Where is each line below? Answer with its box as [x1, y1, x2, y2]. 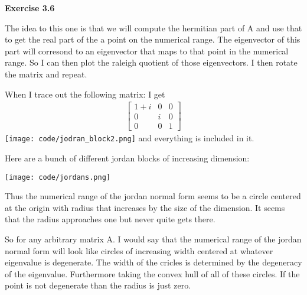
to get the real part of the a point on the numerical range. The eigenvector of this [5, 33, 301, 46]
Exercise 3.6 [5, 2, 55, 14]
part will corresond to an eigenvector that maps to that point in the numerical [5, 44, 289, 57]
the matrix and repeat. [5, 67, 87, 80]
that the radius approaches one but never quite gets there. [5, 213, 215, 225]
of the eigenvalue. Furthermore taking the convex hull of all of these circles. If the [5, 267, 300, 280]
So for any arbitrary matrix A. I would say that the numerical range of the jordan [5, 232, 302, 245]
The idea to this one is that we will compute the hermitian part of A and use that [5, 21, 302, 34]
